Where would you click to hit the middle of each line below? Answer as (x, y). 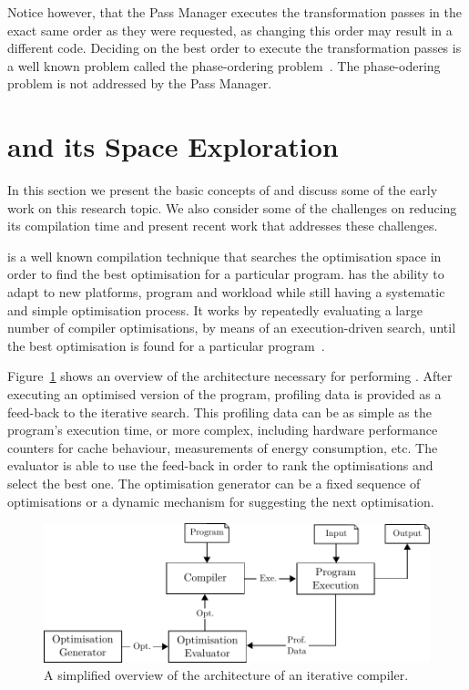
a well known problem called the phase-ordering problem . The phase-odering (224, 65)
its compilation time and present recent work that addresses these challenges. (223, 226)
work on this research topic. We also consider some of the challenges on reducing (232, 207)
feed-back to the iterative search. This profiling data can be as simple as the (219, 412)
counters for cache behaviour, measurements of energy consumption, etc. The (223, 447)
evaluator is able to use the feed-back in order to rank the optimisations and (220, 465)
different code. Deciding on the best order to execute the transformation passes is (234, 48)
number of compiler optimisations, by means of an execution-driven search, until (232, 328)
